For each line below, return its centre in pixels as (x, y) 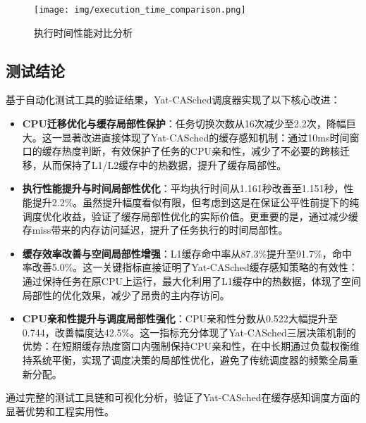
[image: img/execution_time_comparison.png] (140, 10)
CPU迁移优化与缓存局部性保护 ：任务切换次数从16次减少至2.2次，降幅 (184, 124)
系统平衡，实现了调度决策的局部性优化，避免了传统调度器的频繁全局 (190, 359)
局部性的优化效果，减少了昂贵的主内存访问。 (126, 295)
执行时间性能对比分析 (83, 32)
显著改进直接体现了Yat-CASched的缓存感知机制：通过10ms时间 (206, 137)
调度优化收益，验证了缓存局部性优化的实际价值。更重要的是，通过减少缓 (190, 216)
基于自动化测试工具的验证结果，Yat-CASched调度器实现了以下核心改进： (173, 100)
